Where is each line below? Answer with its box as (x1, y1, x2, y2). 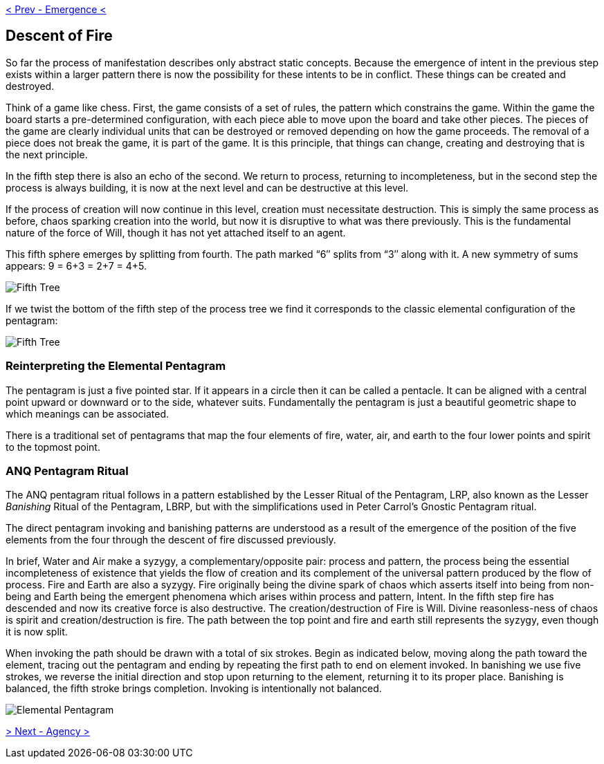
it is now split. (6, 626, 68, 638)
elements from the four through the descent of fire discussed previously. (6, 534, 336, 546)
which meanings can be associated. (6, 407, 169, 420)
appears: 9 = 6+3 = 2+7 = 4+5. (6, 259, 147, 272)
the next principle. (6, 148, 88, 160)
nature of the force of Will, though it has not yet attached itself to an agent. (6, 226, 346, 239)
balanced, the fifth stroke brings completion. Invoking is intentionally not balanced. (6, 682, 382, 695)
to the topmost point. (6, 440, 100, 453)
